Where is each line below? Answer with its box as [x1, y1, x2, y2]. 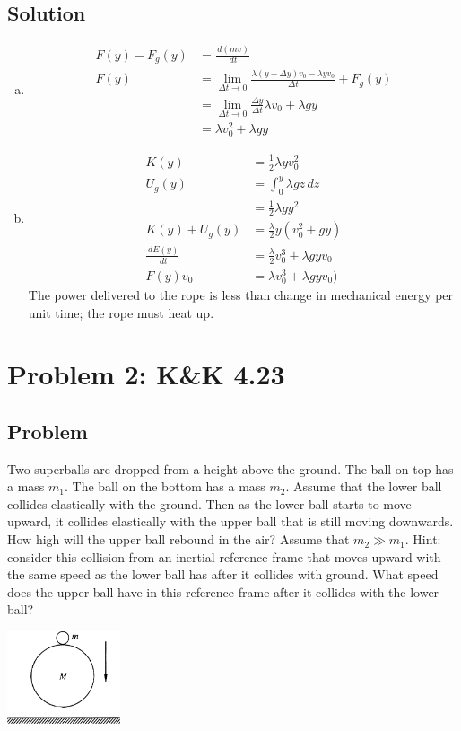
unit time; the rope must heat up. [28, 303, 214, 321]
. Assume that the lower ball [285, 477, 442, 496]
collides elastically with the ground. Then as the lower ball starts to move [7, 494, 412, 513]
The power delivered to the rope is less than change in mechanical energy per [28, 285, 454, 304]
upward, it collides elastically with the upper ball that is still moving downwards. [7, 512, 454, 531]
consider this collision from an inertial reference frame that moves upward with [7, 547, 441, 566]
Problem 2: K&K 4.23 [7, 356, 285, 392]
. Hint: [404, 530, 441, 549]
